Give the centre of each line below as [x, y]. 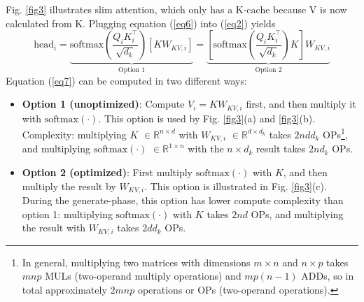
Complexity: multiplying [74, 134]
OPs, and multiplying [297, 214]
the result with [54, 228]
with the [206, 149]
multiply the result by [69, 186]
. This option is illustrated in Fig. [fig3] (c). [236, 186]
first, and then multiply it [301, 104]
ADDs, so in [328, 276]
